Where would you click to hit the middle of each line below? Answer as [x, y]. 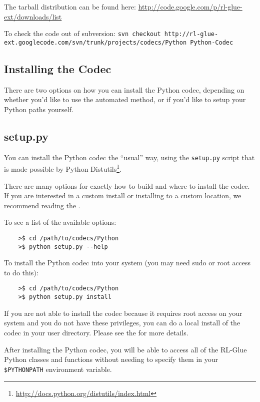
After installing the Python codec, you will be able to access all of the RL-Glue [125, 349]
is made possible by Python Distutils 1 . [63, 168]
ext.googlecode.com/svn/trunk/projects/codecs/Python [95, 42]
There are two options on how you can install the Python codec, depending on [124, 89]
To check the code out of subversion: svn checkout [82, 33]
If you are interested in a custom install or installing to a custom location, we [123, 195]
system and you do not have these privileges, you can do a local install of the [122, 323]
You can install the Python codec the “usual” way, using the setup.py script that [129, 157]
